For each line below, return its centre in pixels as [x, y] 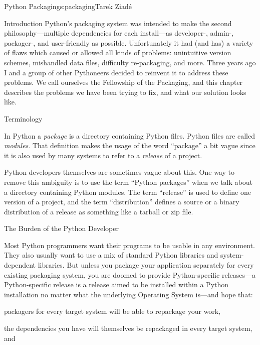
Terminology [23, 118]
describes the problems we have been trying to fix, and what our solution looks [125, 92]
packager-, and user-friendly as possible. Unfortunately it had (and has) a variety [129, 42]
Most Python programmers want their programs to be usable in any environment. [129, 245]
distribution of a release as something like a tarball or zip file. [99, 211]
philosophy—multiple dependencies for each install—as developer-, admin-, [119, 33]
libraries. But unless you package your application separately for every [146, 265]
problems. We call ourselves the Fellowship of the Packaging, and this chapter [123, 82]
